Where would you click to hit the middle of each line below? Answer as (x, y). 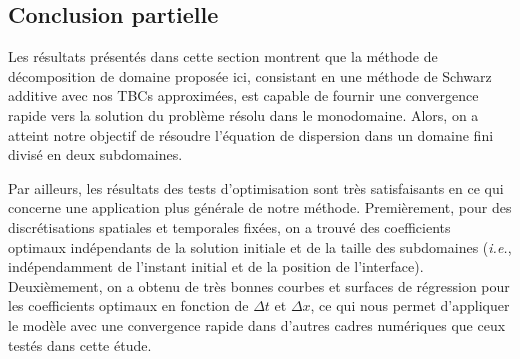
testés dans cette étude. (80, 344)
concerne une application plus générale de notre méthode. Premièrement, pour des (260, 207)
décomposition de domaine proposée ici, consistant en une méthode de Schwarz (250, 75)
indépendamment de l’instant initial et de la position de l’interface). (216, 266)
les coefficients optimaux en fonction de (128, 305)
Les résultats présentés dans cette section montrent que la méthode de (223, 56)
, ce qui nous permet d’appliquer (410, 305)
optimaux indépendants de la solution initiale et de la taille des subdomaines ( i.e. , (260, 246)
